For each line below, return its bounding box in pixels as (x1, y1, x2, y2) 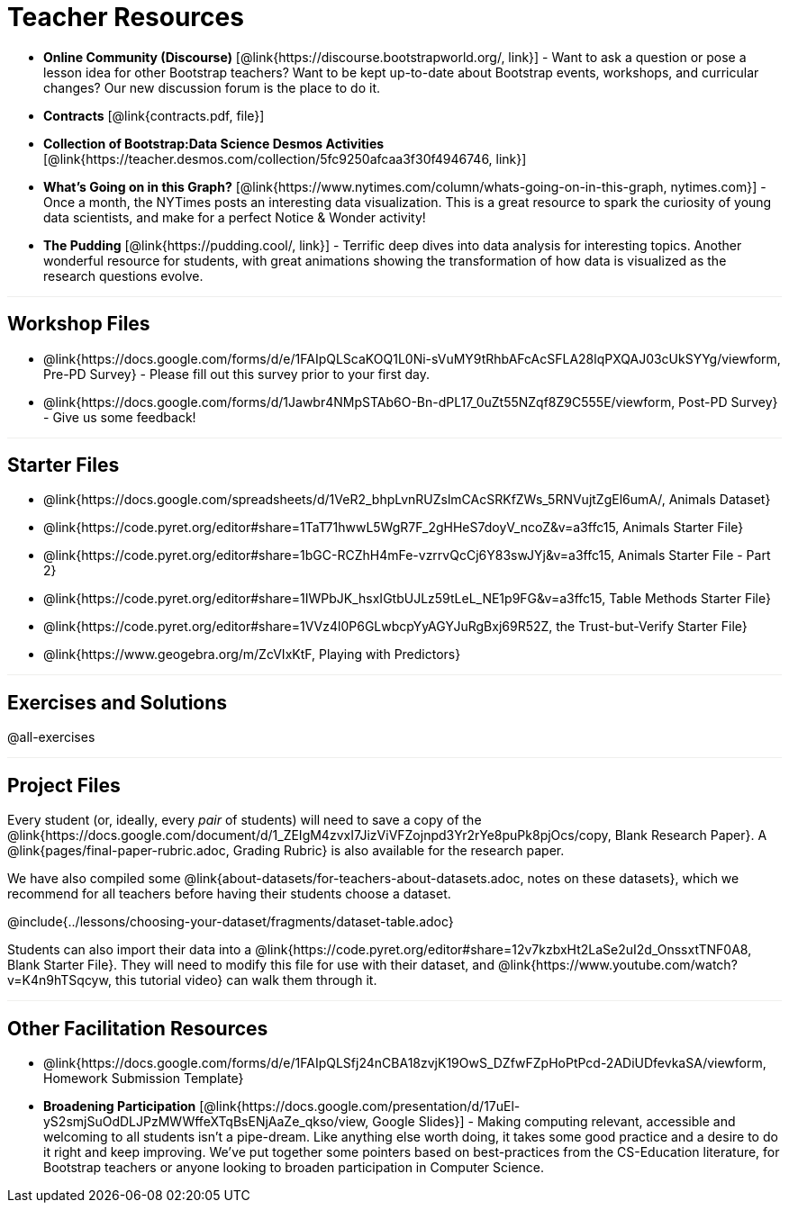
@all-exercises (7, 729, 95, 745)
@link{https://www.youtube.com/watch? (497, 957, 738, 973)
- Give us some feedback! (43, 409, 196, 425)
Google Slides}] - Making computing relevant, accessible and (372, 1113, 736, 1129)
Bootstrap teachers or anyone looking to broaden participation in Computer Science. (43, 1159, 545, 1175)
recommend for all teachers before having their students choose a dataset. (7, 886, 451, 902)
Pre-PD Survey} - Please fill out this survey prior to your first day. (43, 366, 430, 382)
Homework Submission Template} (43, 1070, 244, 1086)
